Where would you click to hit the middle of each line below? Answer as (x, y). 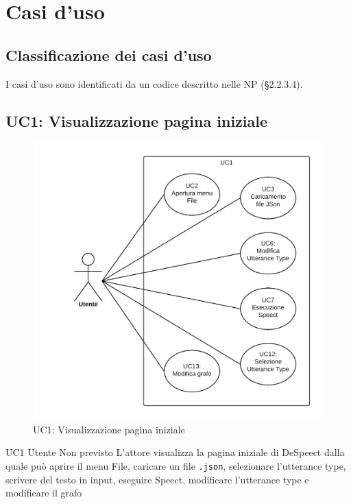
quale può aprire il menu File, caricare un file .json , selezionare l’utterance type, (176, 465)
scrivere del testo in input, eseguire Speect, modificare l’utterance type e (157, 479)
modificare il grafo (44, 493)
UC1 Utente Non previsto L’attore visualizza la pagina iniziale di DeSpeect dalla (175, 452)
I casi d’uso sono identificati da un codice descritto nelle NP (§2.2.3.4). (154, 83)
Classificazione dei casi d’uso (109, 55)
